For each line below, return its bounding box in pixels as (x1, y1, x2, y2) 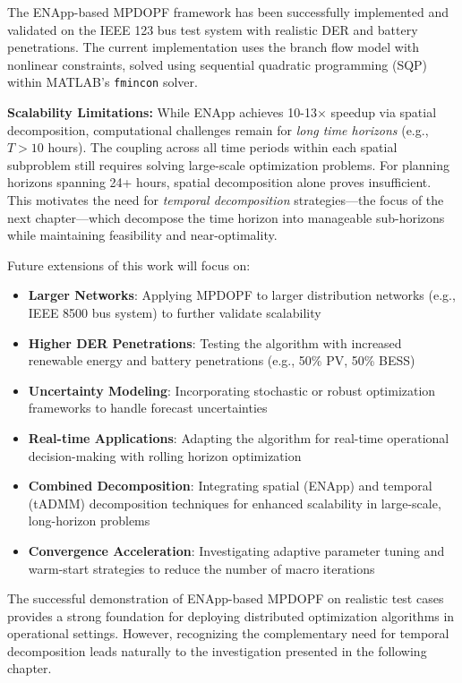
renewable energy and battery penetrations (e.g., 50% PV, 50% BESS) (28, 351, 415, 370)
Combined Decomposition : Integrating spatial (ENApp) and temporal (28, 476, 432, 495)
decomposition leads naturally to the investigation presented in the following (7, 641, 427, 660)
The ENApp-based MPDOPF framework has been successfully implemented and (7, 3, 449, 21)
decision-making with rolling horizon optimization (28, 446, 302, 465)
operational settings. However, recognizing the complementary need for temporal (7, 624, 449, 643)
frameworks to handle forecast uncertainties (28, 398, 268, 417)
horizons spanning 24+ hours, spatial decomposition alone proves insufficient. (7, 173, 432, 192)
